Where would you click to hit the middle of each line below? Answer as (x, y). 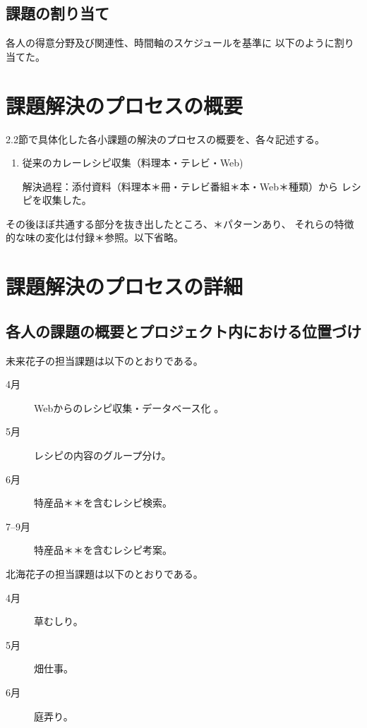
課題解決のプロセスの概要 (125, 105)
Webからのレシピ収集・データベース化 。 (129, 407)
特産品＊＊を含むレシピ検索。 (103, 503)
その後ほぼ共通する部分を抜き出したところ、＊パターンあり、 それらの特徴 (180, 223)
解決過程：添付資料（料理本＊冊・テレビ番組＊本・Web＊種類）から (180, 186)
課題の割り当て (58, 13)
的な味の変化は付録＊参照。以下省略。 (95, 237)
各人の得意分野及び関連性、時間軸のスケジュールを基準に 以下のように (170, 43)
